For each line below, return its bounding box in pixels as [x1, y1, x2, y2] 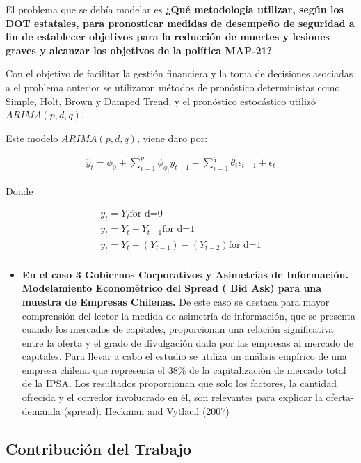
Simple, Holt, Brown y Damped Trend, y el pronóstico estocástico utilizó [6, 93, 316, 108]
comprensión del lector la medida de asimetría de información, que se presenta [22, 308, 355, 322]
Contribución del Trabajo [6, 437, 192, 459]
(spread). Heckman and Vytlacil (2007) [63, 403, 230, 418]
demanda [22, 403, 61, 418]
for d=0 [129, 209, 163, 219]
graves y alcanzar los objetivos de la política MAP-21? [6, 42, 273, 57]
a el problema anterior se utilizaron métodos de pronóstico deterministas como [6, 79, 340, 94]
